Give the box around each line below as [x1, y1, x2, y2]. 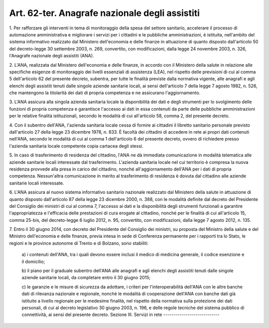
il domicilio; [21, 258, 45, 264]
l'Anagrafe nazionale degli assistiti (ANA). [9, 53, 94, 59]
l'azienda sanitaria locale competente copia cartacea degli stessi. [9, 143, 143, 149]
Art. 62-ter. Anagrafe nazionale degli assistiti [9, 7, 200, 18]
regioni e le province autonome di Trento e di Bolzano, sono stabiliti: [9, 240, 149, 246]
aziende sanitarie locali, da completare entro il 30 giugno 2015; [21, 275, 151, 281]
